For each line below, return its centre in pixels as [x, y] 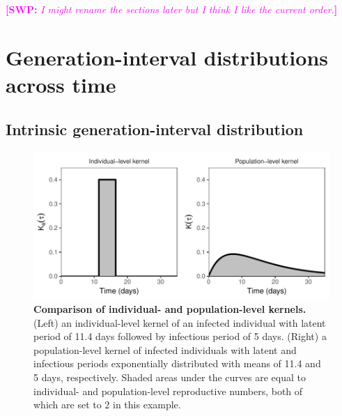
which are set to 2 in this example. [107, 405]
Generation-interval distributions [167, 57]
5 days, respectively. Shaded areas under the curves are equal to [170, 377]
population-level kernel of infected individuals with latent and [165, 349]
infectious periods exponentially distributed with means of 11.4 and [177, 363]
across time [61, 84]
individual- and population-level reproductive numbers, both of [168, 391]
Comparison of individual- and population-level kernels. [170, 308]
